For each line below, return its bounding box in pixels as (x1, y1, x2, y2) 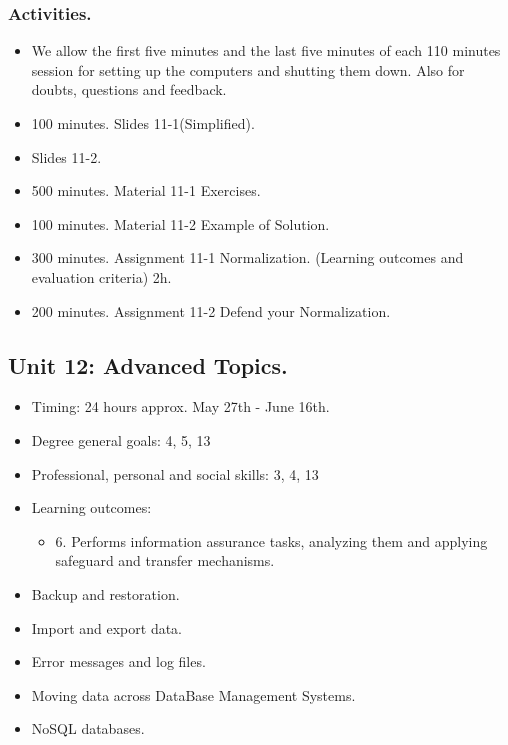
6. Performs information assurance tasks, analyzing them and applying (55, 530, 488, 551)
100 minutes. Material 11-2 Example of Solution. (31, 213, 330, 234)
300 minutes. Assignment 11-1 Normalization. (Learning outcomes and (31, 247, 464, 268)
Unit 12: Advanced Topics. (8, 349, 288, 380)
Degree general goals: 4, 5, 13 (31, 429, 211, 450)
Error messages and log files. (31, 651, 206, 672)
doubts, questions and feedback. (31, 79, 227, 100)
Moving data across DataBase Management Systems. (31, 684, 356, 705)
